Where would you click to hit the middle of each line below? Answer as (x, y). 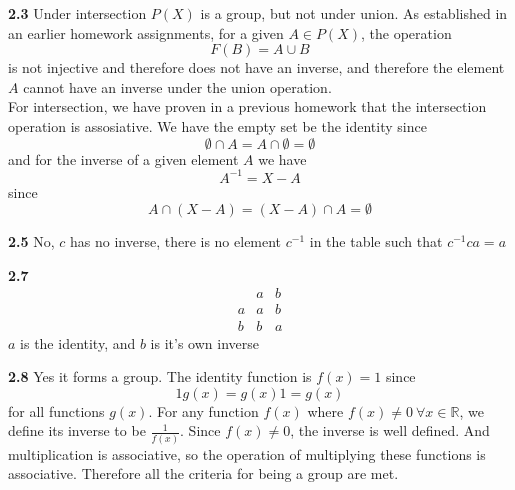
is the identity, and (78, 342)
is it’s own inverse (204, 342)
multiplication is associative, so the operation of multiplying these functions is (247, 453)
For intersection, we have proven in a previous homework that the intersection (247, 106)
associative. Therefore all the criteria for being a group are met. (203, 473)
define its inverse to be (77, 430)
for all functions (56, 410)
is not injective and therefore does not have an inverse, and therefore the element (256, 67)
